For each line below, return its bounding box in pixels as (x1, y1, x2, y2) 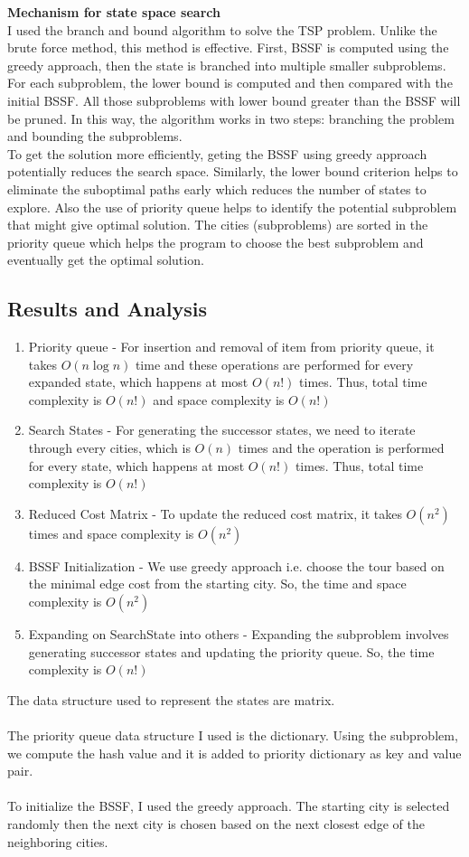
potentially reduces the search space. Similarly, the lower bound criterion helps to (7, 162, 458, 181)
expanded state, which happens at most (28, 372, 249, 391)
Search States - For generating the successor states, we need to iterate (28, 420, 416, 439)
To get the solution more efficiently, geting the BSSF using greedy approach (7, 144, 427, 163)
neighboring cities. (7, 832, 108, 851)
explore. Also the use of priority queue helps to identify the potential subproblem (7, 197, 457, 216)
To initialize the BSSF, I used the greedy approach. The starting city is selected (7, 796, 450, 815)
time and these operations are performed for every (135, 354, 414, 373)
